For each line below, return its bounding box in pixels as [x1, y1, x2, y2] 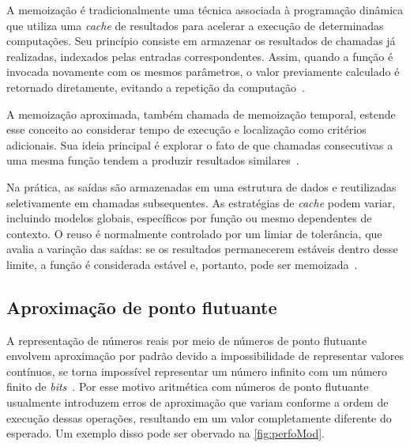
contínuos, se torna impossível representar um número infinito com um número [6, 362, 388, 379]
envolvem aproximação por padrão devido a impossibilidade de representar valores [6, 347, 404, 364]
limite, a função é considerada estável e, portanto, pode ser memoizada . [6, 256, 358, 272]
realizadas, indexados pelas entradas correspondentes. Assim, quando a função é [6, 47, 393, 64]
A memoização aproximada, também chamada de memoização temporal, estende [6, 105, 396, 122]
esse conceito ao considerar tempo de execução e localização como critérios [6, 121, 367, 138]
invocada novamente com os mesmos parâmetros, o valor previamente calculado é [6, 63, 400, 80]
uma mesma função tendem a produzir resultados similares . [6, 152, 299, 169]
